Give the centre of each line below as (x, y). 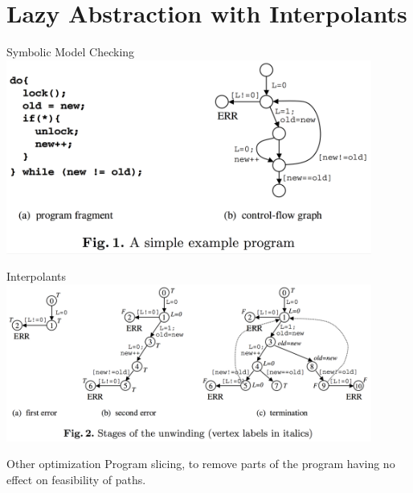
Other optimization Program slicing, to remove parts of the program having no (201, 464)
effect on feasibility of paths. (76, 479)
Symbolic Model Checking (71, 52)
